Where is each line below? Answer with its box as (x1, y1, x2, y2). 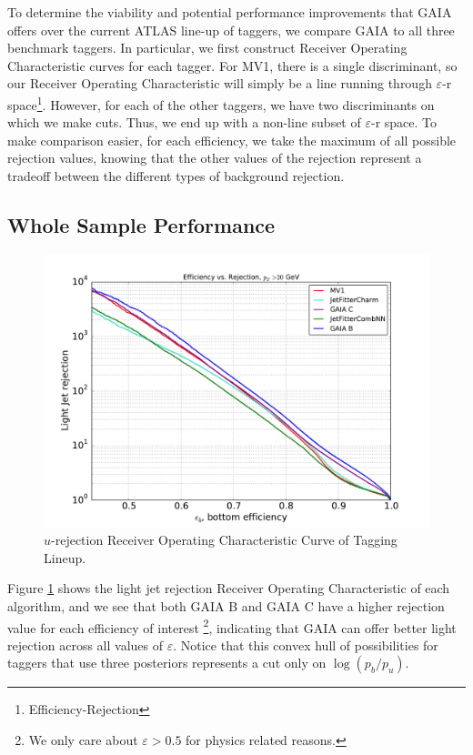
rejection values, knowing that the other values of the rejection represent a (7, 148, 422, 167)
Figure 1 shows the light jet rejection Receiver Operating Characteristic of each (7, 579, 450, 598)
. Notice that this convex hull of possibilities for (173, 635, 438, 654)
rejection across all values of (7, 635, 164, 654)
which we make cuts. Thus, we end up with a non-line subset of (7, 113, 361, 132)
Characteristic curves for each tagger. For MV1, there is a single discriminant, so (7, 55, 458, 75)
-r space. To (370, 113, 438, 132)
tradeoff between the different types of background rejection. (7, 166, 345, 185)
